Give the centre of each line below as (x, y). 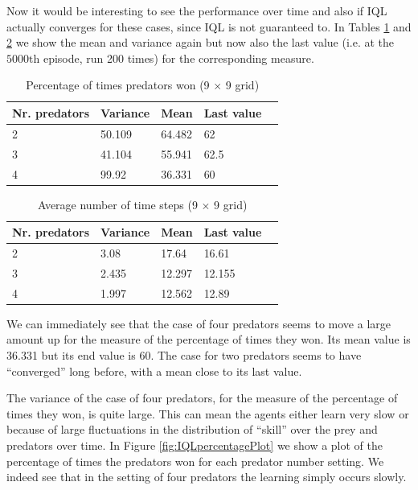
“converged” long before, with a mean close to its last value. (154, 371)
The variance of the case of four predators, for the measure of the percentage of (202, 398)
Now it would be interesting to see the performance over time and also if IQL (197, 10)
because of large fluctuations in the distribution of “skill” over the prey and (192, 429)
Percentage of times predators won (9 (118, 85)
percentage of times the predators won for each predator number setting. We (195, 461)
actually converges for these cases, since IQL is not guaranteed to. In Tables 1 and (209, 26)
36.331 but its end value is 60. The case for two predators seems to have (184, 355)
